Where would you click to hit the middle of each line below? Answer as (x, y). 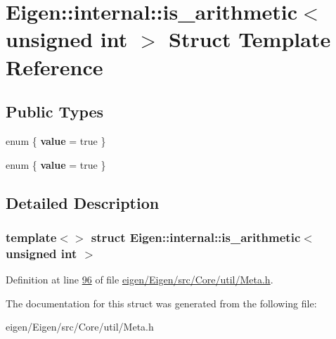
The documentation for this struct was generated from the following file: (161, 303)
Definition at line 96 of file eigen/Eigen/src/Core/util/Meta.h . (140, 280)
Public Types (55, 111)
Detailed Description (83, 202)
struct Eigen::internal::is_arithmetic (196, 237)
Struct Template (250, 39)
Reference (54, 66)
